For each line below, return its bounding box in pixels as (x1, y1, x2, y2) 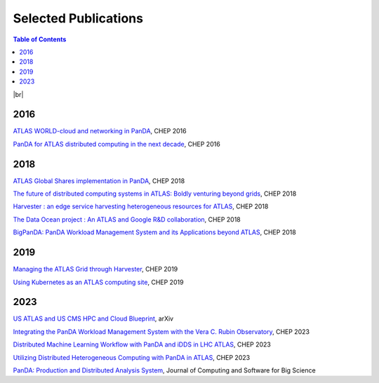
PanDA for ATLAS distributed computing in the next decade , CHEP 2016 (13, 140, 220, 148)
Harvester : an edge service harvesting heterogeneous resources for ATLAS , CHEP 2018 (13, 202, 269, 210)
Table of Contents (13, 35, 67, 43)
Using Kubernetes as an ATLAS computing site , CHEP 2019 (13, 278, 184, 286)
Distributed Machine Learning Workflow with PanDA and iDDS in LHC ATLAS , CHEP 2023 (13, 340, 272, 349)
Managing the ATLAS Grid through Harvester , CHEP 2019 (13, 265, 178, 274)
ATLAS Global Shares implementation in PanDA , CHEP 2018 (13, 176, 185, 185)
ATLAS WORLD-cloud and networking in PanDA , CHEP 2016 (13, 127, 187, 135)
